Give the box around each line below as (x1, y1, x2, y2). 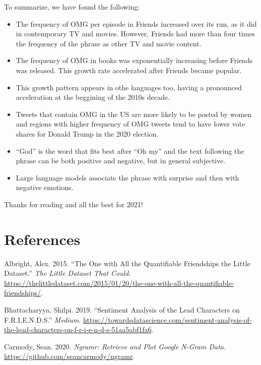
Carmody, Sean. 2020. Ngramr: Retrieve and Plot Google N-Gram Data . (4, 341, 226, 351)
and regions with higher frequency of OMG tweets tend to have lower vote (16, 118, 245, 129)
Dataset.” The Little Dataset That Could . (4, 268, 131, 278)
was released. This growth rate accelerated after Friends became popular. (16, 65, 242, 75)
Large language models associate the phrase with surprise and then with (16, 172, 239, 182)
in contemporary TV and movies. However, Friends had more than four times (16, 28, 255, 39)
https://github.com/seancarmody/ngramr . (4, 351, 135, 361)
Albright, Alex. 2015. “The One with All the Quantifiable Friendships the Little (4, 258, 250, 268)
